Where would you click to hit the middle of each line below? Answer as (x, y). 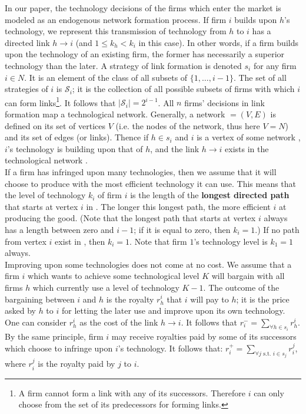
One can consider (36, 322)
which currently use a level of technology (106, 287)
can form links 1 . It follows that (60, 101)
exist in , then (80, 241)
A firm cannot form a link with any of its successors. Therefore (132, 392)
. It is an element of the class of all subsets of (106, 77)
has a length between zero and (59, 229)
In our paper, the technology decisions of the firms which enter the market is (143, 8)
